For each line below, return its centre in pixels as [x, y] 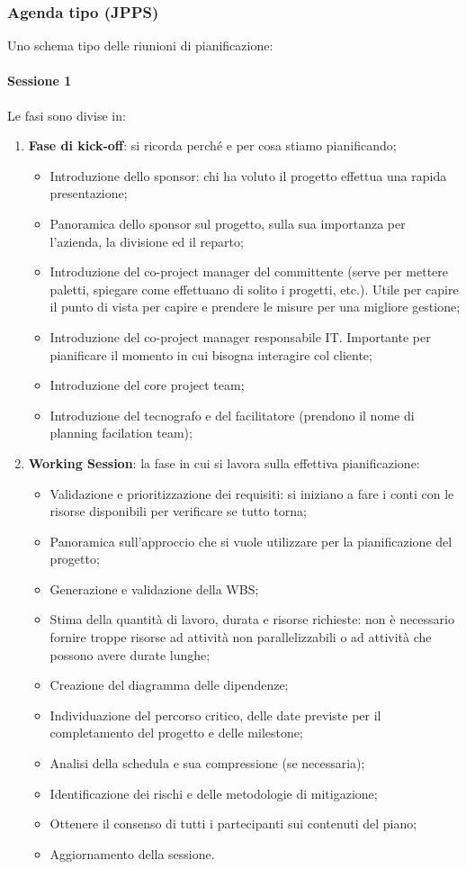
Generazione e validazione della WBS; [154, 588]
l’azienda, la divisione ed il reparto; [147, 241]
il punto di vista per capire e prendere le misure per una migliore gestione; [255, 307]
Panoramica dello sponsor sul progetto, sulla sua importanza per [228, 223]
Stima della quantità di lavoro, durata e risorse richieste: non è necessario [252, 619]
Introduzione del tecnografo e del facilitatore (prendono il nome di [232, 415]
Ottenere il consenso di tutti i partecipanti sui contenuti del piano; [233, 824]
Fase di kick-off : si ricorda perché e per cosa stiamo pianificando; [212, 145]
